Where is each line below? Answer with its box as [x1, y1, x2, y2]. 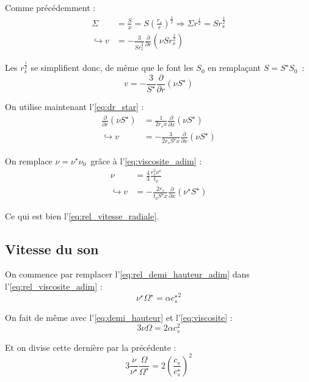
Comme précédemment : [5, 1, 96, 13]
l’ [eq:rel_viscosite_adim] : [5, 280, 103, 293]
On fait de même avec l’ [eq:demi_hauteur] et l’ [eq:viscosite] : [5, 310, 233, 323]
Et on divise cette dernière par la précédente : [5, 340, 176, 353]
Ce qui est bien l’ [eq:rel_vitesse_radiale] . [5, 209, 159, 222]
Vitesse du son [5, 239, 99, 258]
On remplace [5, 154, 53, 167]
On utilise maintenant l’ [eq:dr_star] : [5, 100, 144, 113]
